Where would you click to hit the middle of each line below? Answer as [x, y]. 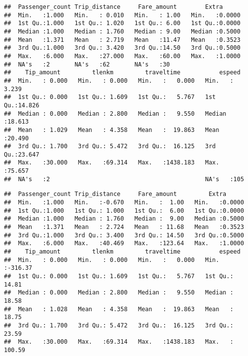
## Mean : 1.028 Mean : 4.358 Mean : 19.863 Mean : [119, 309]
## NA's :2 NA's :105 [124, 179]
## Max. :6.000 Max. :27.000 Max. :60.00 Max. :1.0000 [122, 56]
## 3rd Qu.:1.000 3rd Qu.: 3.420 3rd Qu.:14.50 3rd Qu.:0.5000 [122, 48]
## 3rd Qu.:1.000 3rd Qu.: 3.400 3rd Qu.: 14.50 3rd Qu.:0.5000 [124, 235]
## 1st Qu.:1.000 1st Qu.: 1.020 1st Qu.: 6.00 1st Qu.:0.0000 [122, 23]
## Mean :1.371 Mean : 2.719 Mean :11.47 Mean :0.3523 [122, 40]
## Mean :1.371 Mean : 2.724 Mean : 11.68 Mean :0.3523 [124, 227]
